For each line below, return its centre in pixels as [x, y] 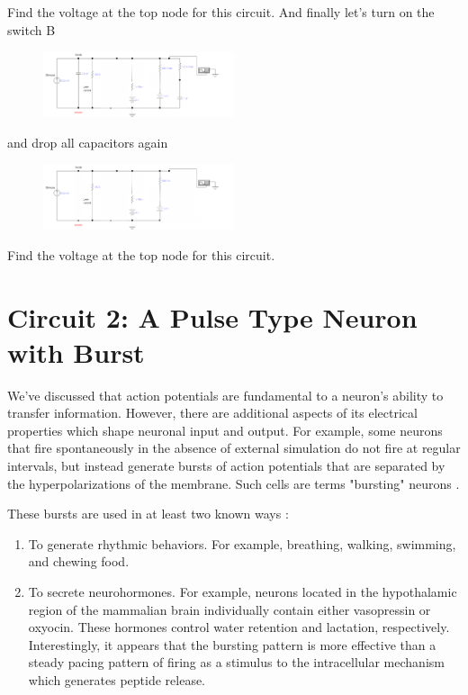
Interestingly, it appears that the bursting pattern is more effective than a [232, 644]
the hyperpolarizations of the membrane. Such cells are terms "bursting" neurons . [234, 483]
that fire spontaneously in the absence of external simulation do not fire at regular [234, 448]
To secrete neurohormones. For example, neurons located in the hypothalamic [243, 592]
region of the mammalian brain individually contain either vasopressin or [229, 609]
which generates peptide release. [117, 680]
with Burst [76, 352]
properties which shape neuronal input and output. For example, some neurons [225, 430]
